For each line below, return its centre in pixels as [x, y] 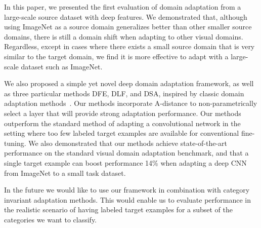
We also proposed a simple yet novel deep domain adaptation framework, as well [129, 83]
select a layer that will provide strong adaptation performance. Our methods [123, 113]
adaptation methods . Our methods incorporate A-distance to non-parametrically [131, 103]
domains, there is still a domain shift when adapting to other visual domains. [124, 36]
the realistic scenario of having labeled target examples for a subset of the [119, 210]
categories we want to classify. [51, 219]
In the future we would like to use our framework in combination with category [127, 190]
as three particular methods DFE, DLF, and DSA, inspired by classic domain [124, 93]
